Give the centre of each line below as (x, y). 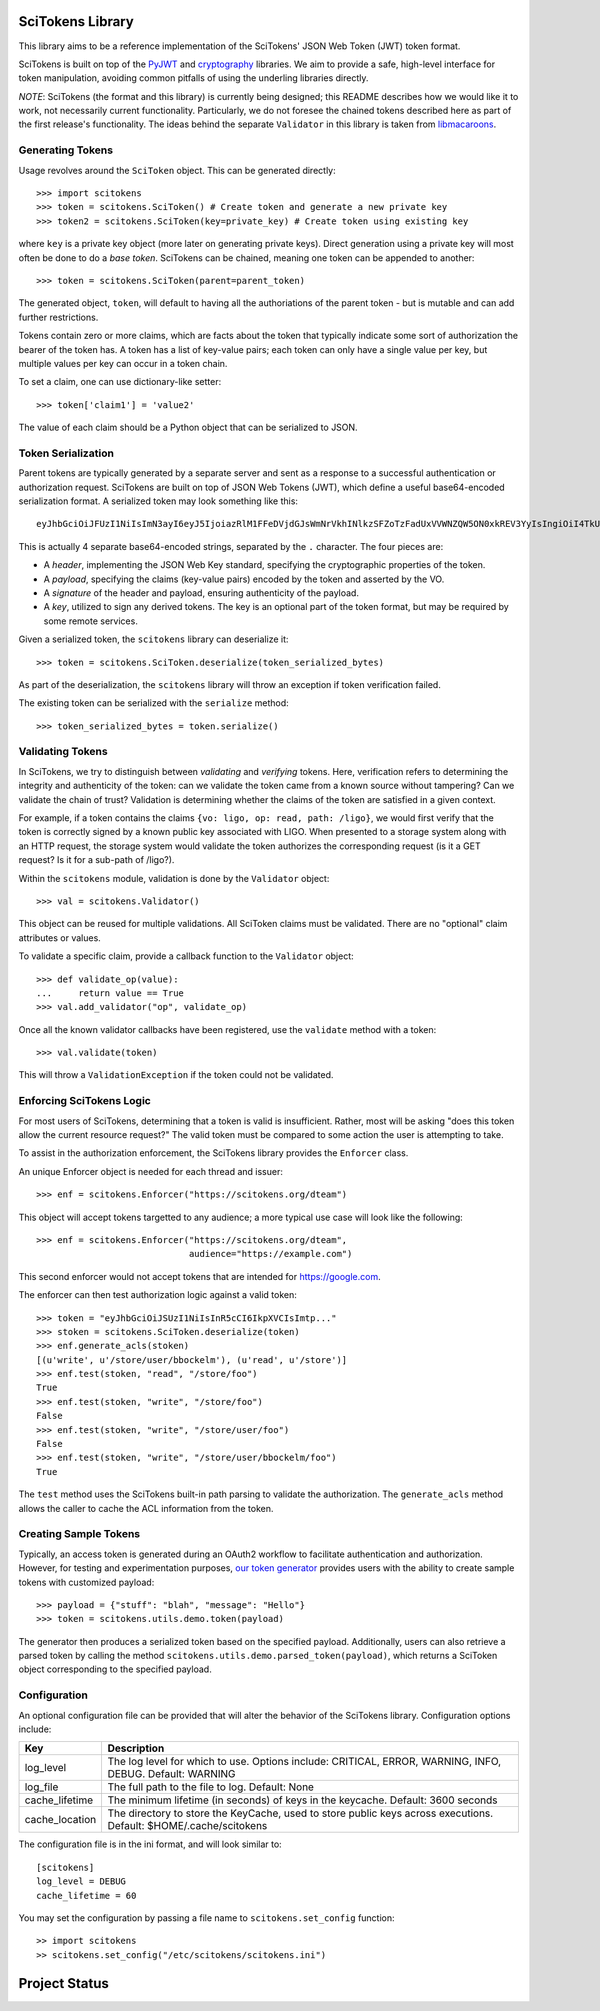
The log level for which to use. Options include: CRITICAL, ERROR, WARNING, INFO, (304, 1762)
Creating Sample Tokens (79, 1534)
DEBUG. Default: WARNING (171, 1774)
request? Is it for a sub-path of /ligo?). (96, 860)
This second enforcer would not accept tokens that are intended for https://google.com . (199, 1276)
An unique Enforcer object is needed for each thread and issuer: (151, 1171)
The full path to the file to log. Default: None (211, 1787)
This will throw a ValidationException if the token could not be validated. (176, 1075)
